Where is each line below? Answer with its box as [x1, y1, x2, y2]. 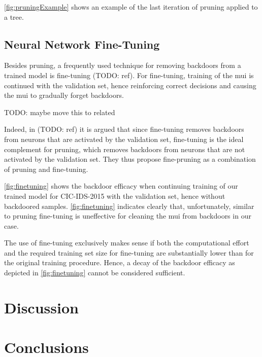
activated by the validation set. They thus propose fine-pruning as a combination [4, 154, 256, 164]
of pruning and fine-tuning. [4, 163, 88, 174]
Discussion [4, 297, 79, 317]
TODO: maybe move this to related [4, 106, 115, 117]
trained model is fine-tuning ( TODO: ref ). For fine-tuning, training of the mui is [4, 69, 254, 80]
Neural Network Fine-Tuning [4, 36, 160, 52]
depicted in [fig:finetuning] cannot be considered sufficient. [4, 267, 185, 278]
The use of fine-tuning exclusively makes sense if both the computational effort [4, 237, 249, 248]
